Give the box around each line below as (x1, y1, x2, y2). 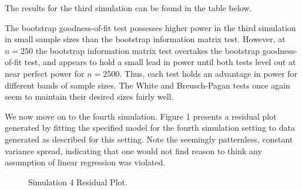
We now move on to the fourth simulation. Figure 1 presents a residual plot (5, 110, 277, 122)
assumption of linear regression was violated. (5, 156, 166, 168)
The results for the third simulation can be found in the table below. (5, 2, 252, 13)
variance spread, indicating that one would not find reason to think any (5, 144, 262, 157)
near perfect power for (5, 67, 85, 79)
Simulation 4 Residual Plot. (28, 175, 127, 188)
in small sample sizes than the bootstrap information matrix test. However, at (5, 33, 286, 45)
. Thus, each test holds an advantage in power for (119, 67, 298, 79)
